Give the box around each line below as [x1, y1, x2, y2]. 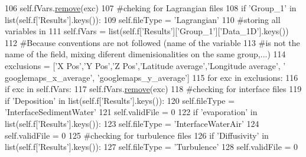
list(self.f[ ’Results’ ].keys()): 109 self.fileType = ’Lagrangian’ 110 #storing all [5, 13, 281, 25]
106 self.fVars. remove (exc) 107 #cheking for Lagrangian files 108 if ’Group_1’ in [5, 2, 297, 14]
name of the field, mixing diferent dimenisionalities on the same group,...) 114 [5, 48, 286, 60]
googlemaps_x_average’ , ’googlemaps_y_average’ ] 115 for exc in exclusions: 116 [5, 71, 298, 83]
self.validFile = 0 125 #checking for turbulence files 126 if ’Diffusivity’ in [5, 129, 269, 141]
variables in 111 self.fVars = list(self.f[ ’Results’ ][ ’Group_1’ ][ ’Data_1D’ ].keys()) [5, 25, 289, 37]
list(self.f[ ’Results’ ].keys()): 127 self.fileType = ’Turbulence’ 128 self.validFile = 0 [5, 140, 298, 153]
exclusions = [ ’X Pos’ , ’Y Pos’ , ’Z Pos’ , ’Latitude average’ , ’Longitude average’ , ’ [5, 59, 286, 71]
